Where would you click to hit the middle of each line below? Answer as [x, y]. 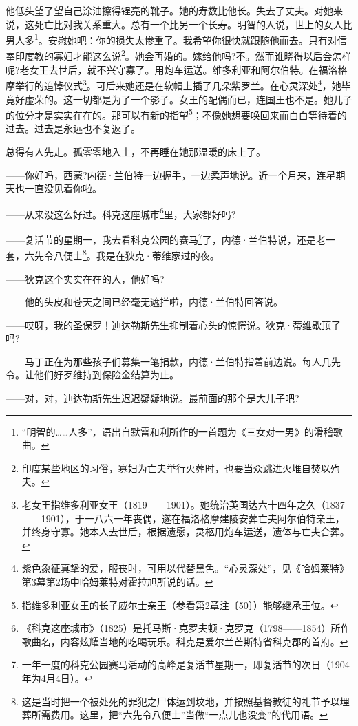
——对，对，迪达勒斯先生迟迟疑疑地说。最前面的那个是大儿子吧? [152, 398]
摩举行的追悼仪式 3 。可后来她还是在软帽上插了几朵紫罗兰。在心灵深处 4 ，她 [173, 84]
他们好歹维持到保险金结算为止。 [106, 375]
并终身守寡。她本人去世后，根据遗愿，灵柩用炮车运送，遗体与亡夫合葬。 [186, 532]
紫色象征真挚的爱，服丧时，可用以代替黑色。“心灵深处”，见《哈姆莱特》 [186, 568]
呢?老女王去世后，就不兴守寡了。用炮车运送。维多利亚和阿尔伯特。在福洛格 [177, 69]
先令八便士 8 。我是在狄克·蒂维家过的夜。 [127, 254]
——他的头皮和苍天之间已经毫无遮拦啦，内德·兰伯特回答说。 [144, 302]
